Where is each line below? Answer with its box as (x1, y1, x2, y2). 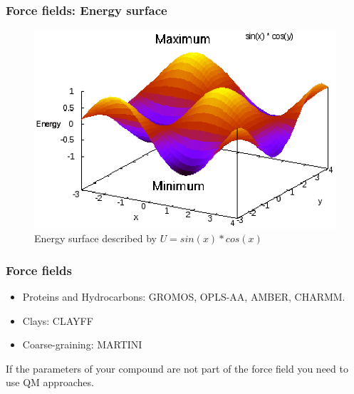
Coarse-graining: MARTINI (22, 337, 142, 352)
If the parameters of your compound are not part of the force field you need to (6, 361, 348, 375)
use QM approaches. (6, 375, 94, 390)
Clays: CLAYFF (22, 313, 93, 328)
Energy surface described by (34, 231, 157, 246)
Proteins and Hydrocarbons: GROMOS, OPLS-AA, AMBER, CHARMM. (22, 289, 345, 304)
